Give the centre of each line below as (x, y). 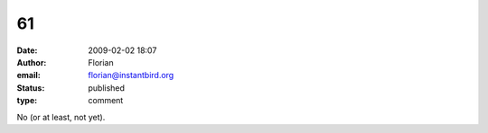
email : (28, 75)
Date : (27, 50)
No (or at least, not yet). (61, 117)
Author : (32, 62)
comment (106, 101)
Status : (31, 88)
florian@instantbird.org (131, 75)
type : (27, 101)
